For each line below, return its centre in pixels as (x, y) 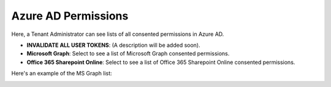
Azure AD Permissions (70, 16)
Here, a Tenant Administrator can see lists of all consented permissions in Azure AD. (118, 34)
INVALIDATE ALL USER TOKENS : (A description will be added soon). (113, 45)
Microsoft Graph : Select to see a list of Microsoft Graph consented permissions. (128, 54)
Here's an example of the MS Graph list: (62, 74)
